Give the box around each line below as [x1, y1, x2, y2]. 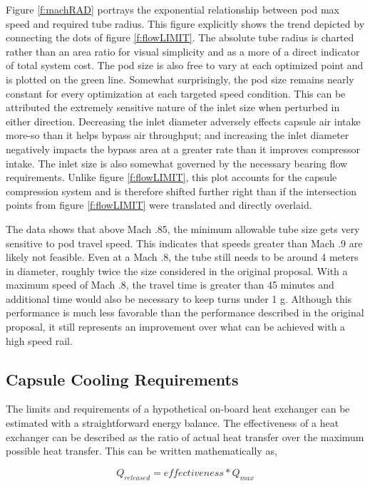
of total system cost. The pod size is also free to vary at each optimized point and [6, 58, 364, 73]
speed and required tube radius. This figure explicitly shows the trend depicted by [6, 16, 365, 31]
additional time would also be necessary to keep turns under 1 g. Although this [6, 291, 352, 306]
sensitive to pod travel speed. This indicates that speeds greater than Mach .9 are [6, 235, 363, 250]
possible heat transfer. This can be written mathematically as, [6, 443, 277, 458]
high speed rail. [6, 333, 73, 348]
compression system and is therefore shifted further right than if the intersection [6, 183, 356, 198]
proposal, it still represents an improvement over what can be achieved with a [6, 319, 346, 334]
